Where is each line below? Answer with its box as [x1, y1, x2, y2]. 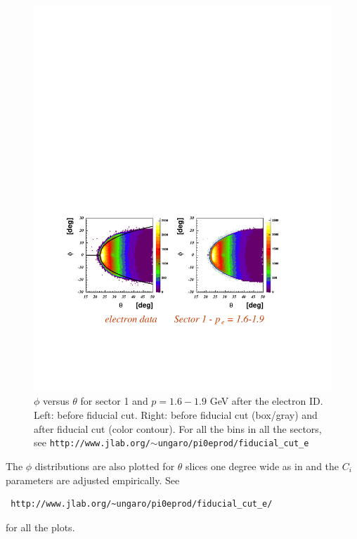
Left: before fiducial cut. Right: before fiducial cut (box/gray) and [34, 408, 318, 422]
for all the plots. [6, 519, 75, 534]
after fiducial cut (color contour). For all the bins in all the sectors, [34, 421, 322, 436]
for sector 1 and [80, 394, 148, 408]
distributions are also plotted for [34, 458, 175, 473]
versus [43, 394, 70, 408]
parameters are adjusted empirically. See [6, 472, 180, 487]
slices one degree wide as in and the [186, 458, 339, 473]
